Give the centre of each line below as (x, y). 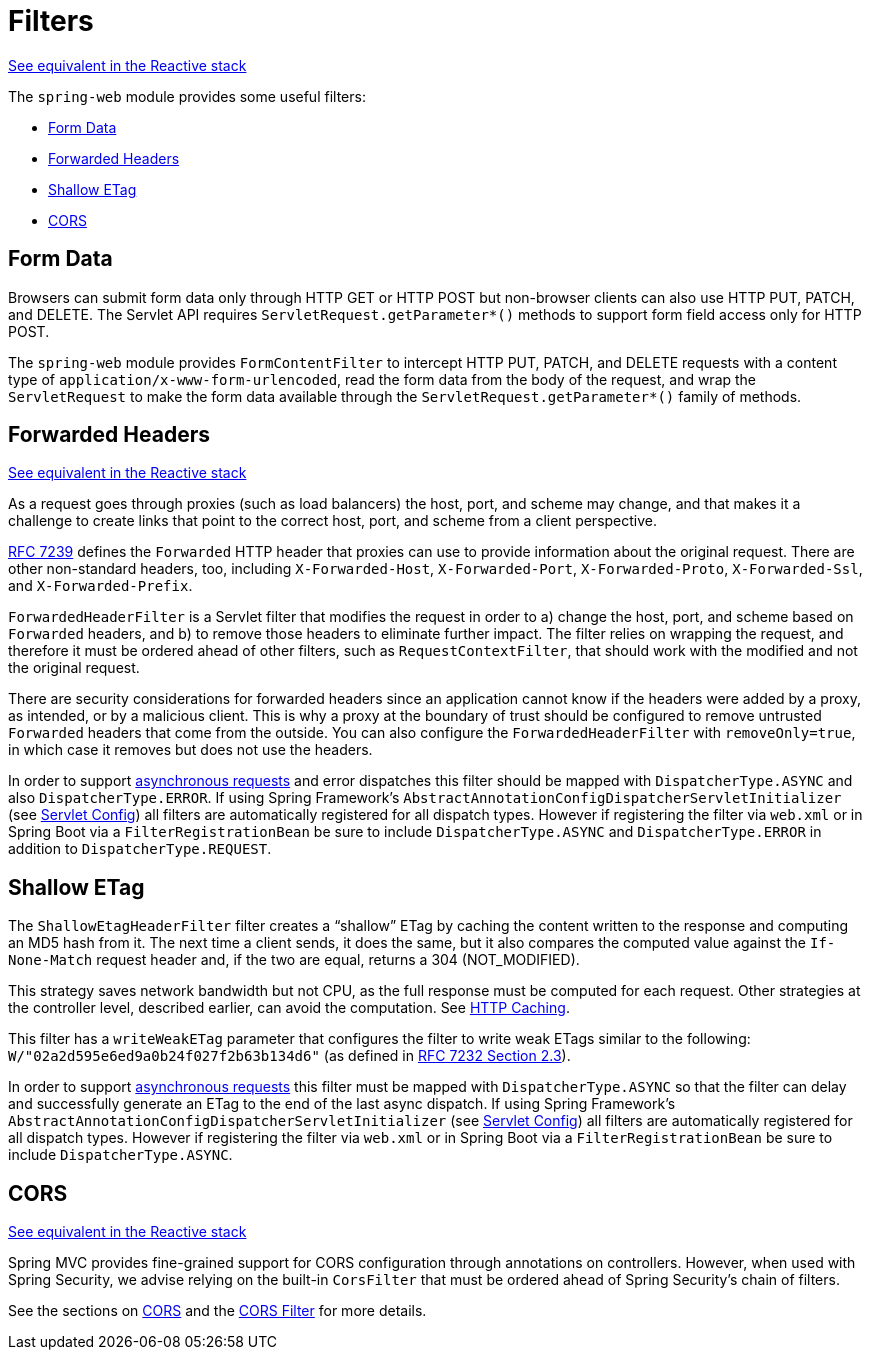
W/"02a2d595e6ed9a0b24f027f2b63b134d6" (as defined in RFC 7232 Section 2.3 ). (289, 1056)
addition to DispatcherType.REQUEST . (140, 849)
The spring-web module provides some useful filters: (187, 96)
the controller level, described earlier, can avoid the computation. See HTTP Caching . (289, 1008)
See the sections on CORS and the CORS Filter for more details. (217, 1311)
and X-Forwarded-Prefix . (100, 586)
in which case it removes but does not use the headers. (190, 750)
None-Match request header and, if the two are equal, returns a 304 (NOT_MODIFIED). (294, 960)
